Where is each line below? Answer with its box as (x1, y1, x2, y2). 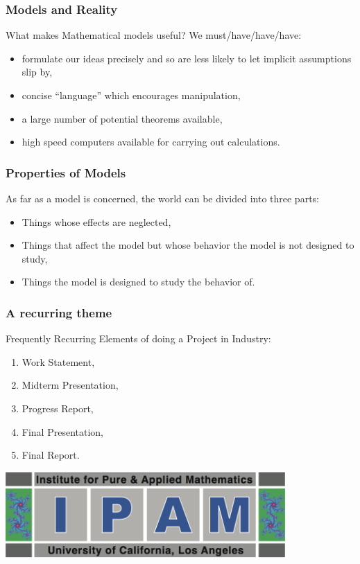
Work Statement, (22, 354, 95, 369)
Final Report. (22, 448, 80, 462)
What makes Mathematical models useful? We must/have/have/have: (6, 28, 302, 42)
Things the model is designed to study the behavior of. (22, 274, 255, 289)
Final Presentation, (22, 424, 103, 439)
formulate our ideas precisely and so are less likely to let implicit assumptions (22, 51, 352, 65)
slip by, (22, 64, 53, 79)
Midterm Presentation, (22, 378, 119, 392)
